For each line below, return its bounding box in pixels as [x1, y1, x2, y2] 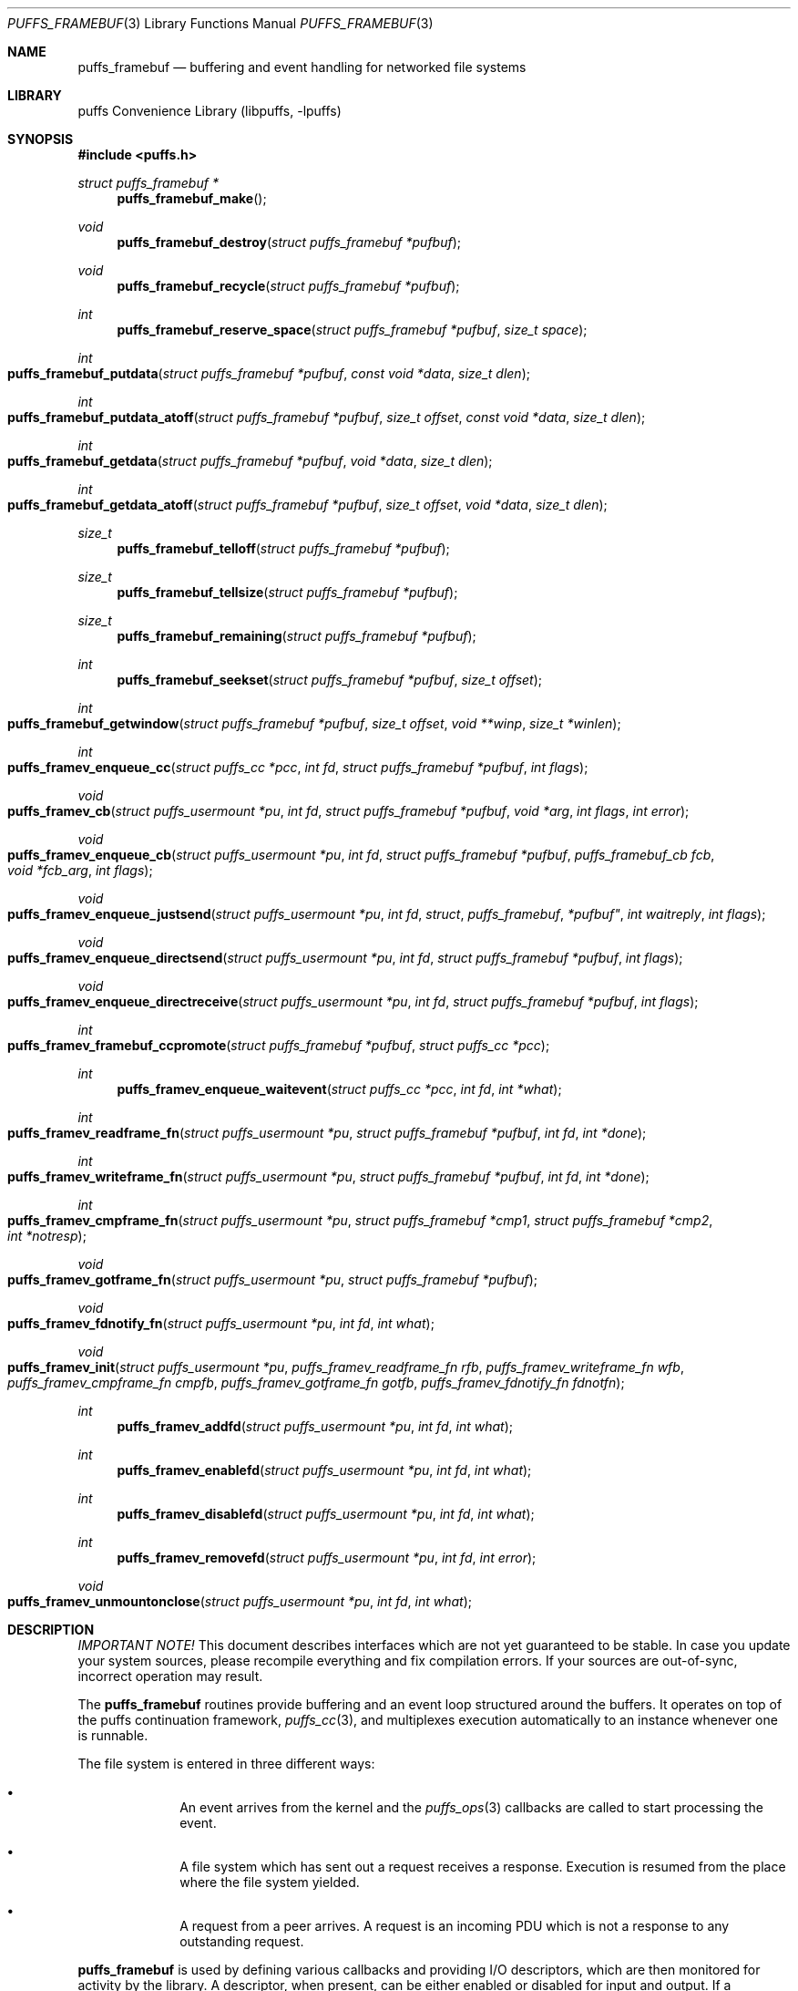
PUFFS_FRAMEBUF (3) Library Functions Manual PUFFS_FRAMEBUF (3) [7, 15, 434, 31]
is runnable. [77, 1728, 148, 1743]
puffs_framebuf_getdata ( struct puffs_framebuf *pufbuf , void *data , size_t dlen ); [7, 453, 493, 469]
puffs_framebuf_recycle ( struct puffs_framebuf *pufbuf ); [117, 278, 460, 294]
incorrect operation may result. [77, 1668, 263, 1684]
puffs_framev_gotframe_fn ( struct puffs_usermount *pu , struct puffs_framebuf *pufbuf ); [7, 1272, 538, 1287]
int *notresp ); [7, 1228, 87, 1243]
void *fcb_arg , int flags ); [7, 862, 153, 878]
